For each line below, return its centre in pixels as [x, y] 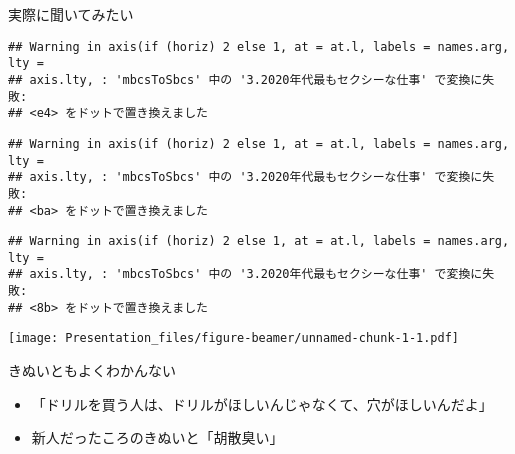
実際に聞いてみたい [71, 14]
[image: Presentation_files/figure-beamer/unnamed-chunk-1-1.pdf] [234, 338]
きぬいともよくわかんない [92, 370]
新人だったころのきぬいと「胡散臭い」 [157, 437]
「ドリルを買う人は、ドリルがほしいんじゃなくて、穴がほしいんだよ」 [262, 403]
